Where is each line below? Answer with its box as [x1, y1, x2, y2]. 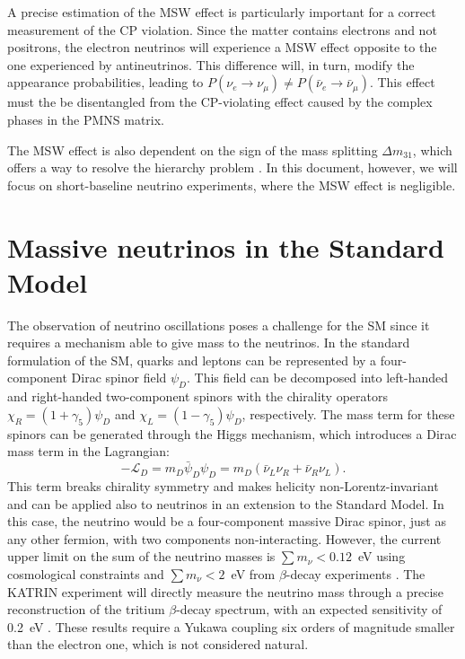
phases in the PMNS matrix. [7, 110, 165, 128]
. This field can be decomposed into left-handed [187, 368, 449, 387]
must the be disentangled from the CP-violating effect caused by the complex [7, 92, 433, 111]
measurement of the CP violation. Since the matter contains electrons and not [7, 20, 437, 39]
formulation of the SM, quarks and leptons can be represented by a [7, 350, 377, 369]
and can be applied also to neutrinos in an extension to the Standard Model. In [7, 494, 444, 513]
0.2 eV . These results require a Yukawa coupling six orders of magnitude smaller [7, 617, 455, 636]
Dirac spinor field [71, 368, 167, 387]
